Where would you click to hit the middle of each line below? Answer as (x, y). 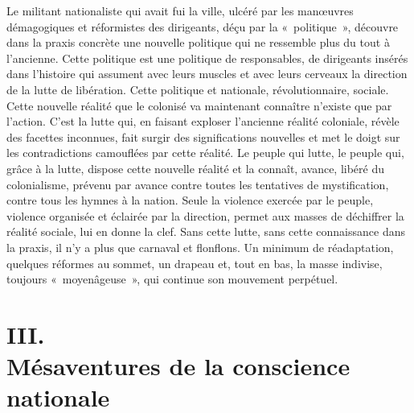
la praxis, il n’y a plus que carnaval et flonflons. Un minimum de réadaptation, (200, 247)
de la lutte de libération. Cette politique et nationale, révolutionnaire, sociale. (198, 89)
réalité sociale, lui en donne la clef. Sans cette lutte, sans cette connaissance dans (206, 231)
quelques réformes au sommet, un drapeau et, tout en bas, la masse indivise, (195, 263)
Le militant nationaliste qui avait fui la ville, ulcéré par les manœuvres (180, 10)
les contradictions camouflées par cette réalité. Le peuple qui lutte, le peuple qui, (205, 153)
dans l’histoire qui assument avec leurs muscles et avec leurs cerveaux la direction (207, 74)
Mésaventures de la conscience (178, 366)
